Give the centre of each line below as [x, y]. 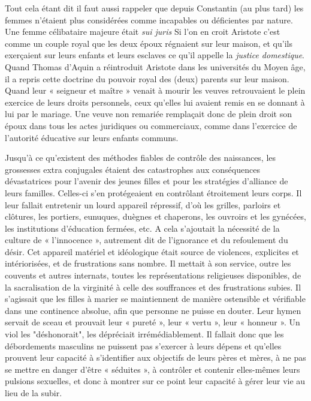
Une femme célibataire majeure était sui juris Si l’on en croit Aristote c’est [143, 32]
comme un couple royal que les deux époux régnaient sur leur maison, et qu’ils [149, 43]
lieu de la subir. [34, 393]
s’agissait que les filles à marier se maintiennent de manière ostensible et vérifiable [155, 299]
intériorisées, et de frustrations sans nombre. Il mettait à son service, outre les [148, 263]
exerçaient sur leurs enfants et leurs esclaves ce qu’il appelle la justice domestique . [155, 55]
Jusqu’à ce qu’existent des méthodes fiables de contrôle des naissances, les [141, 158]
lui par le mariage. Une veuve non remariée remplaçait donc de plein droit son [149, 114]
